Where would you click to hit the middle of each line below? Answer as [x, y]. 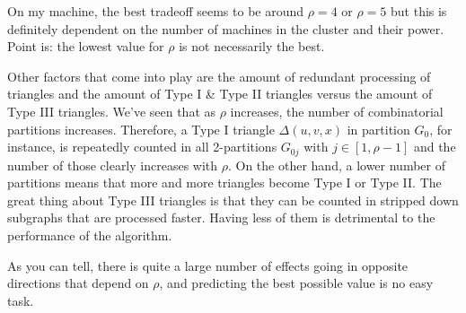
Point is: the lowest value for [86, 46]
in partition [378, 129]
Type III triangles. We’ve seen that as [112, 111]
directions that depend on [78, 283]
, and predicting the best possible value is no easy [296, 283]
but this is [419, 11]
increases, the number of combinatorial [337, 111]
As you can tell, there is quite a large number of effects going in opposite [208, 265]
